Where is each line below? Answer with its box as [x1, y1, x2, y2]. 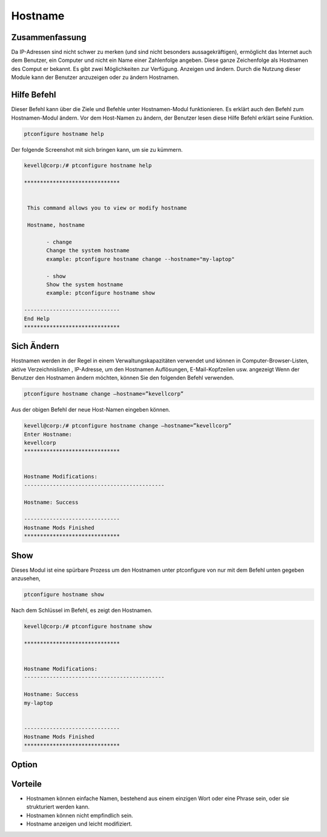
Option [11, 759, 38, 770]
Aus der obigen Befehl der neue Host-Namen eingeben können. [11, 406, 171, 413]
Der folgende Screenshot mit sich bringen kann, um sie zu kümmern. [11, 146, 183, 153]
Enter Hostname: [24, 431, 73, 438]
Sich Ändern [11, 341, 60, 351]
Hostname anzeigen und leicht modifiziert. [26, 820, 133, 828]
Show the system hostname [46, 281, 124, 288]
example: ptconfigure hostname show [46, 290, 156, 297]
